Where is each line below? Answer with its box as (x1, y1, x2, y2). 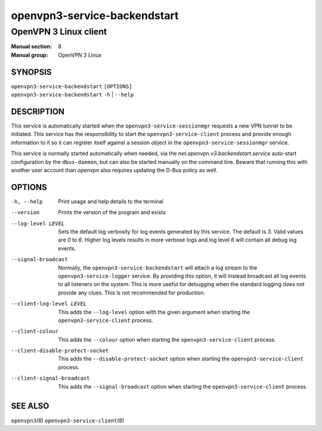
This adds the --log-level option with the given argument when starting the (58, 308, 250, 315)
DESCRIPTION (11, 106, 65, 116)
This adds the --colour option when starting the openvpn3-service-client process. (58, 336, 277, 343)
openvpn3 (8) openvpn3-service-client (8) (11, 417, 125, 424)
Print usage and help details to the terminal (58, 197, 164, 205)
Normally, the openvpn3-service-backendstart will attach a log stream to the (58, 264, 258, 271)
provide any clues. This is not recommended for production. (58, 289, 206, 296)
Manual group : (11, 51, 48, 58)
